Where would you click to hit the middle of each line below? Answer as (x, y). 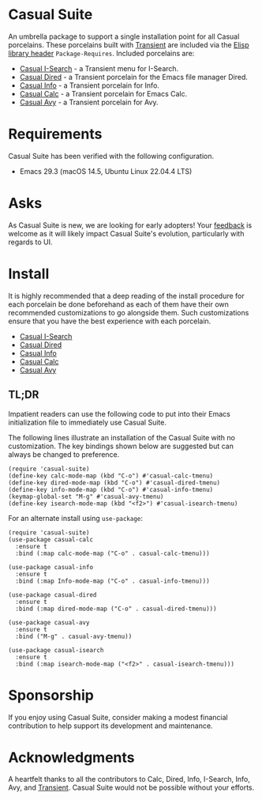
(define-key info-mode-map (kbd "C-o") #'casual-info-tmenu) (111, 489)
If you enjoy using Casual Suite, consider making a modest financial (118, 717)
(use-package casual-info (51, 567)
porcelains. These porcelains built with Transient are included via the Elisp (129, 44)
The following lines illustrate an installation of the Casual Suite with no (122, 437)
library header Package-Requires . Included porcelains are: (101, 53)
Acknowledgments (72, 757)
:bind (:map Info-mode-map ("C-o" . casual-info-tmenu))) (113, 581)
